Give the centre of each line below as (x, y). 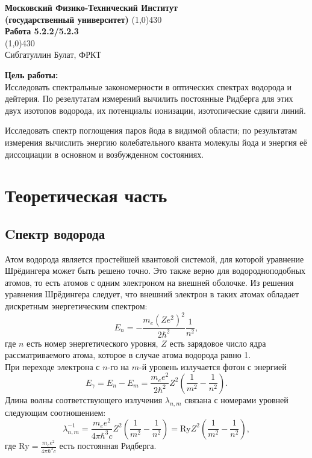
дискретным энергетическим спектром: (76, 306)
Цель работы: (32, 74)
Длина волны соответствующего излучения (84, 399)
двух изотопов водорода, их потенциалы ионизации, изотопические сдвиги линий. (155, 110)
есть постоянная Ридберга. (108, 446)
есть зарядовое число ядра (218, 343)
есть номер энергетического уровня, (92, 343)
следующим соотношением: (55, 412)
